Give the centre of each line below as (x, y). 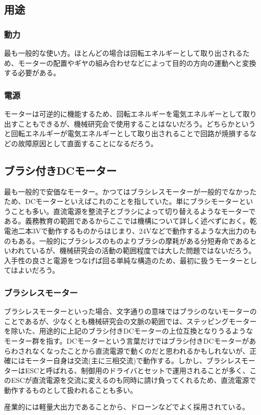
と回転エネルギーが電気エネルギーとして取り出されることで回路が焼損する (127, 133)
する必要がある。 (32, 73)
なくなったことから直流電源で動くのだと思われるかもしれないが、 (141, 350)
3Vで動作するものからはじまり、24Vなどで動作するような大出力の (141, 230)
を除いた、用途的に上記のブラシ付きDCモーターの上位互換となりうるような (129, 331)
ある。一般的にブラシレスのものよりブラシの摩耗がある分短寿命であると (137, 240)
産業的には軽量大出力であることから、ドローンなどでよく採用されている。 (127, 407)
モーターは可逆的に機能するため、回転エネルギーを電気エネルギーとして (123, 114)
